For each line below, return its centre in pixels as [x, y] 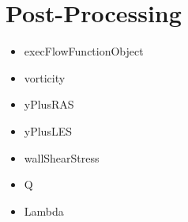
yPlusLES [48, 130]
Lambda [44, 211]
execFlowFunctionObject [84, 51]
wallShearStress [62, 157]
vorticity [45, 77]
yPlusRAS [49, 104]
